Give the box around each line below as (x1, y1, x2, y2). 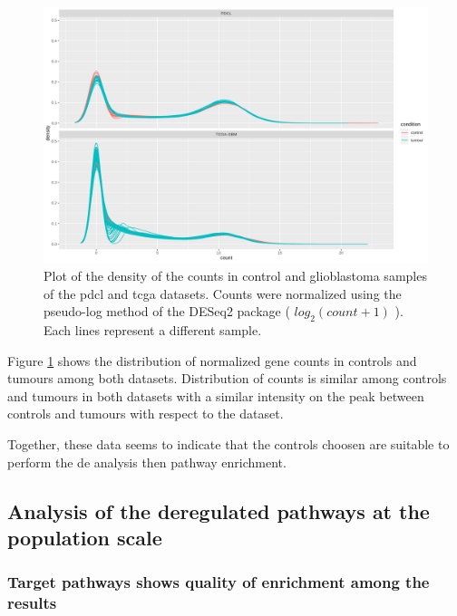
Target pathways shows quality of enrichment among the (7, 571, 430, 593)
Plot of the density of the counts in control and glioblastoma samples (44, 265, 427, 284)
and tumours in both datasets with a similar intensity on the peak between (7, 386, 424, 405)
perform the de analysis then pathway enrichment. (7, 452, 287, 471)
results (7, 592, 57, 614)
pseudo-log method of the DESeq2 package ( (44, 302, 290, 321)
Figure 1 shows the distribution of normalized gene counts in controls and (7, 351, 417, 370)
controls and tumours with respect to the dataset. (7, 404, 284, 423)
